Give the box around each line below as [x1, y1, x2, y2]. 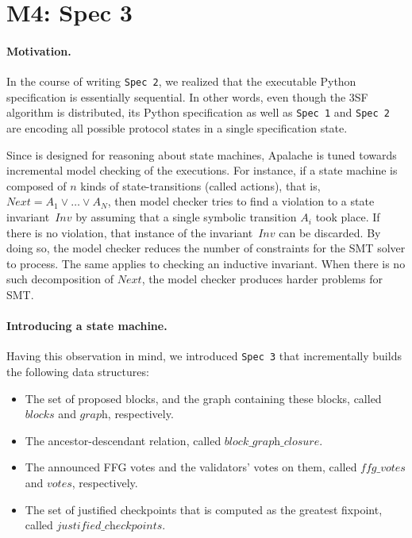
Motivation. [6, 42, 71, 59]
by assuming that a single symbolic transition [75, 209, 297, 225]
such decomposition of [6, 271, 114, 287]
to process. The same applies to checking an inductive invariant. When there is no [6, 255, 406, 271]
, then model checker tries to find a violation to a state [107, 193, 375, 209]
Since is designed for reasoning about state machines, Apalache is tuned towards [6, 146, 397, 163]
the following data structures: [6, 363, 149, 380]
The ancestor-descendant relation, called [25, 432, 221, 448]
